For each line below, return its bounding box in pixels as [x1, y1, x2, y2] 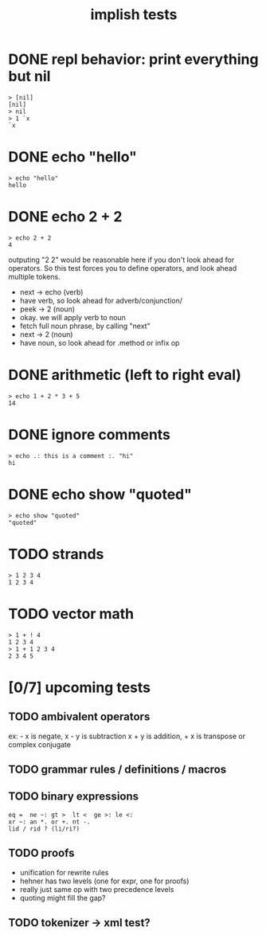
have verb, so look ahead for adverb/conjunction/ [19, 295, 183, 305]
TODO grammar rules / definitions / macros [8, 762, 227, 776]
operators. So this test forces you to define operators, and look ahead [8, 263, 237, 272]
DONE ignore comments [8, 425, 171, 444]
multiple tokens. [8, 272, 61, 281]
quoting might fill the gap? [19, 893, 106, 902]
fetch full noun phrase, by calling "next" [19, 321, 151, 331]
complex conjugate [8, 739, 72, 749]
